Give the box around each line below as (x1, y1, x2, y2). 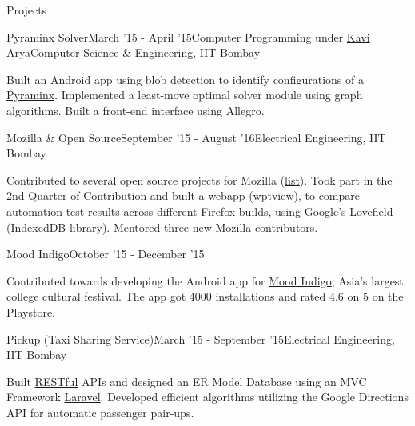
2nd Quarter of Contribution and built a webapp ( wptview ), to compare (6, 187, 361, 204)
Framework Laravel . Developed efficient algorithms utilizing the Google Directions (6, 388, 409, 405)
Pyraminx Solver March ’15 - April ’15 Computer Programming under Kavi (6, 28, 370, 45)
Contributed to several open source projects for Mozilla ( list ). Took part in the (6, 171, 393, 188)
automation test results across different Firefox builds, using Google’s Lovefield (6, 202, 393, 219)
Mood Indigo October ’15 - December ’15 (6, 245, 205, 262)
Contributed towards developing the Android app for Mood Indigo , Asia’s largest (6, 272, 404, 289)
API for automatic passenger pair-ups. (6, 404, 194, 420)
